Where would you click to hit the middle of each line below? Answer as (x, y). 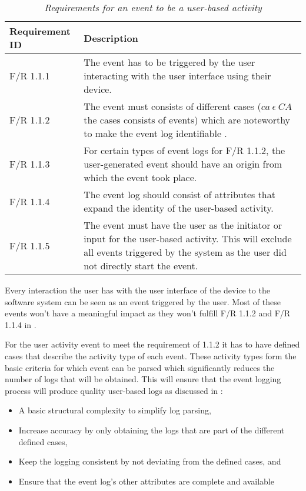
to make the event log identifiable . (155, 133)
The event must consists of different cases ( (172, 106)
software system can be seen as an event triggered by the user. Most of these (143, 301)
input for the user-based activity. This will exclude (188, 238)
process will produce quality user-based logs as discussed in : (114, 390)
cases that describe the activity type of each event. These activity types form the (151, 355)
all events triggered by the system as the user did (185, 252)
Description (111, 38)
